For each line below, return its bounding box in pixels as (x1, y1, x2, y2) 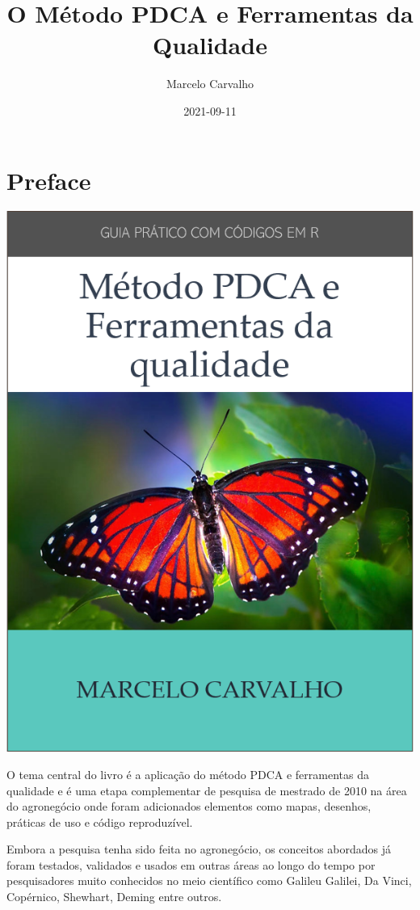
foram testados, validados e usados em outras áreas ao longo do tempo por (6, 856, 376, 873)
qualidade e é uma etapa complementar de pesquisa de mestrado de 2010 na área (6, 782, 407, 798)
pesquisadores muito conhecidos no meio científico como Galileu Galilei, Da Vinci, (6, 872, 412, 889)
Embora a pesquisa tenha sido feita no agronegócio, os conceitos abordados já (6, 840, 391, 857)
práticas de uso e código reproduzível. (6, 813, 193, 830)
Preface (6, 163, 91, 196)
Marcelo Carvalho (166, 75, 254, 92)
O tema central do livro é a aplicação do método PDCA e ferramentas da (6, 765, 369, 782)
